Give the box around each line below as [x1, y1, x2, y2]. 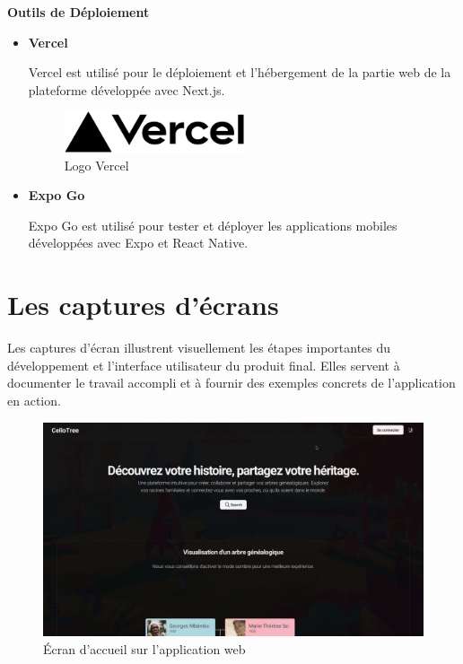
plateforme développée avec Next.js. [28, 80, 225, 99]
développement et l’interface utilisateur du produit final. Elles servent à [7, 355, 400, 374]
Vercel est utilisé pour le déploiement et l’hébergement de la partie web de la [28, 63, 451, 82]
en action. [7, 390, 61, 409]
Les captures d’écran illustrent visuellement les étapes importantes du [7, 338, 391, 357]
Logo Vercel [64, 155, 129, 174]
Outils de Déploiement [7, 3, 150, 21]
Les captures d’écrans [7, 286, 279, 323]
